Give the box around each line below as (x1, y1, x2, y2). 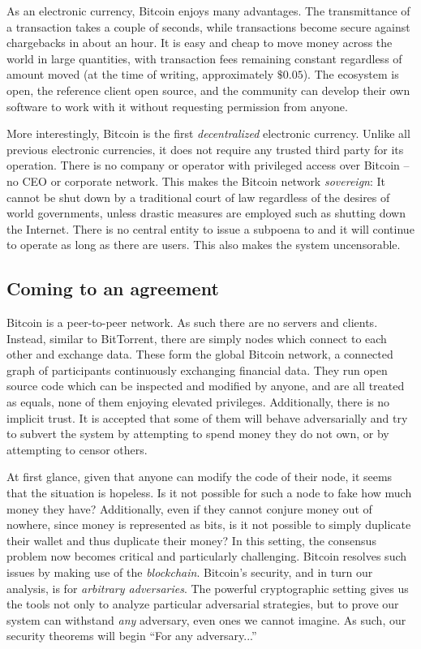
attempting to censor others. (6, 441, 148, 458)
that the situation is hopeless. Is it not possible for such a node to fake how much (6, 484, 412, 501)
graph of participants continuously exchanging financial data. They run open (6, 361, 388, 378)
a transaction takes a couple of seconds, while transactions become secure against (6, 18, 410, 35)
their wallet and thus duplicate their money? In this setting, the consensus (6, 531, 376, 548)
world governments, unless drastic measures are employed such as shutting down (6, 204, 406, 221)
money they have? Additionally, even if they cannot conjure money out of (6, 500, 372, 517)
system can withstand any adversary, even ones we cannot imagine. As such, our (6, 611, 406, 628)
